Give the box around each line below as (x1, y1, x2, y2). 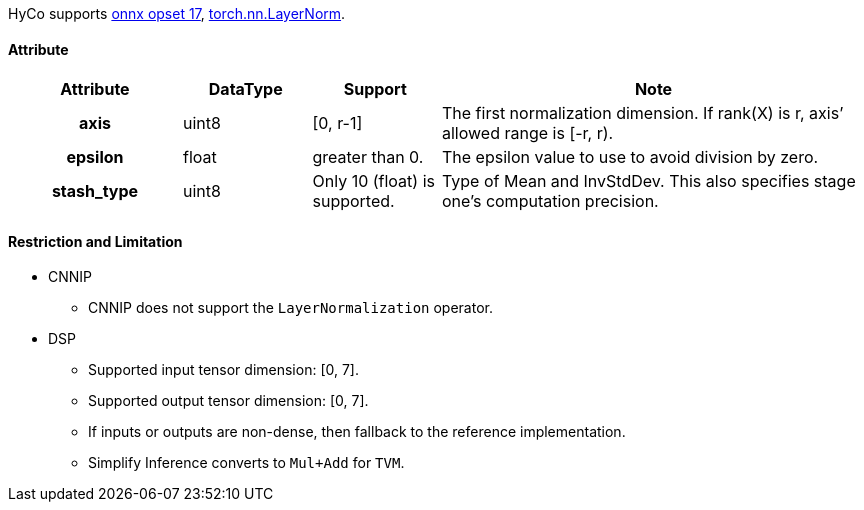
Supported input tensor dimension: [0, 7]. (88, 361, 359, 379)
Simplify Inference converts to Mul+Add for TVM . (88, 454, 405, 472)
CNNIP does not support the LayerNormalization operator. (88, 299, 493, 317)
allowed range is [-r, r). (442, 123, 614, 144)
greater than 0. (312, 147, 424, 168)
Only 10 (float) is (312, 171, 435, 192)
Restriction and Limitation (8, 232, 183, 250)
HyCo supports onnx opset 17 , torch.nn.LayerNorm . (8, 5, 346, 22)
